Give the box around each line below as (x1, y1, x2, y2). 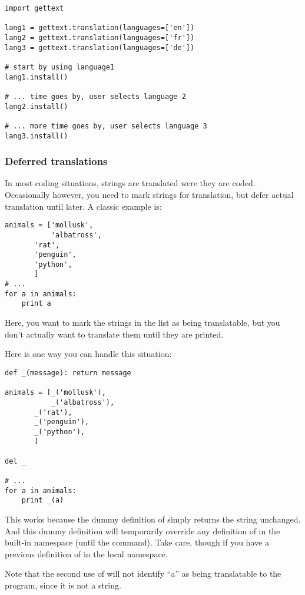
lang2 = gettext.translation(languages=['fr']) (5, 33, 195, 42)
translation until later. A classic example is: (5, 200, 162, 212)
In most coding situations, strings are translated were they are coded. (5, 177, 256, 189)
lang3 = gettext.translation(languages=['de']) (5, 43, 195, 52)
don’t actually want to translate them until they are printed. (5, 328, 224, 340)
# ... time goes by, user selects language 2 (5, 92, 186, 101)
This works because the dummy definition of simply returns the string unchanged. (5, 513, 301, 525)
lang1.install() (5, 72, 68, 81)
